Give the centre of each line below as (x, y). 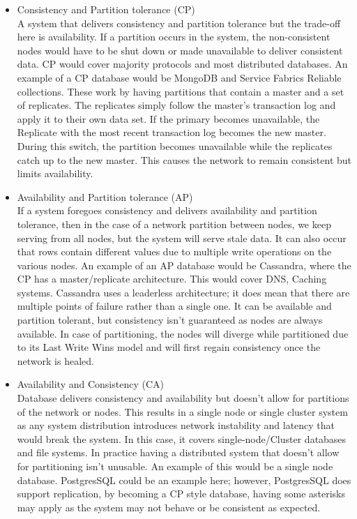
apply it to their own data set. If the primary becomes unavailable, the (168, 118)
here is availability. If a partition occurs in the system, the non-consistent (174, 37)
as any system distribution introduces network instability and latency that (176, 425)
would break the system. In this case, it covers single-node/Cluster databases (182, 438)
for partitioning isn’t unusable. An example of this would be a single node (175, 466)
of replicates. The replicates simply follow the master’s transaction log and (176, 105)
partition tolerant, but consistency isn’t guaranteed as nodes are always (170, 320)
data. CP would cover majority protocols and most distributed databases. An (182, 64)
